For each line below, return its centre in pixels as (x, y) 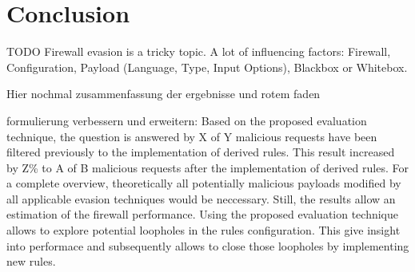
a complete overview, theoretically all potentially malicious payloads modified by (204, 183)
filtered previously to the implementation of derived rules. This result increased (201, 152)
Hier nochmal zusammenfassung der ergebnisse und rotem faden (164, 94)
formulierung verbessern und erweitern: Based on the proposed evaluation (187, 120)
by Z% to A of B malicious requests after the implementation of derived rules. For (207, 167)
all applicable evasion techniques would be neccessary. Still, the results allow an (201, 198)
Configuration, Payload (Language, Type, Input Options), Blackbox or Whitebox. (207, 67)
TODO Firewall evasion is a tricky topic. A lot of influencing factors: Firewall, (199, 51)
